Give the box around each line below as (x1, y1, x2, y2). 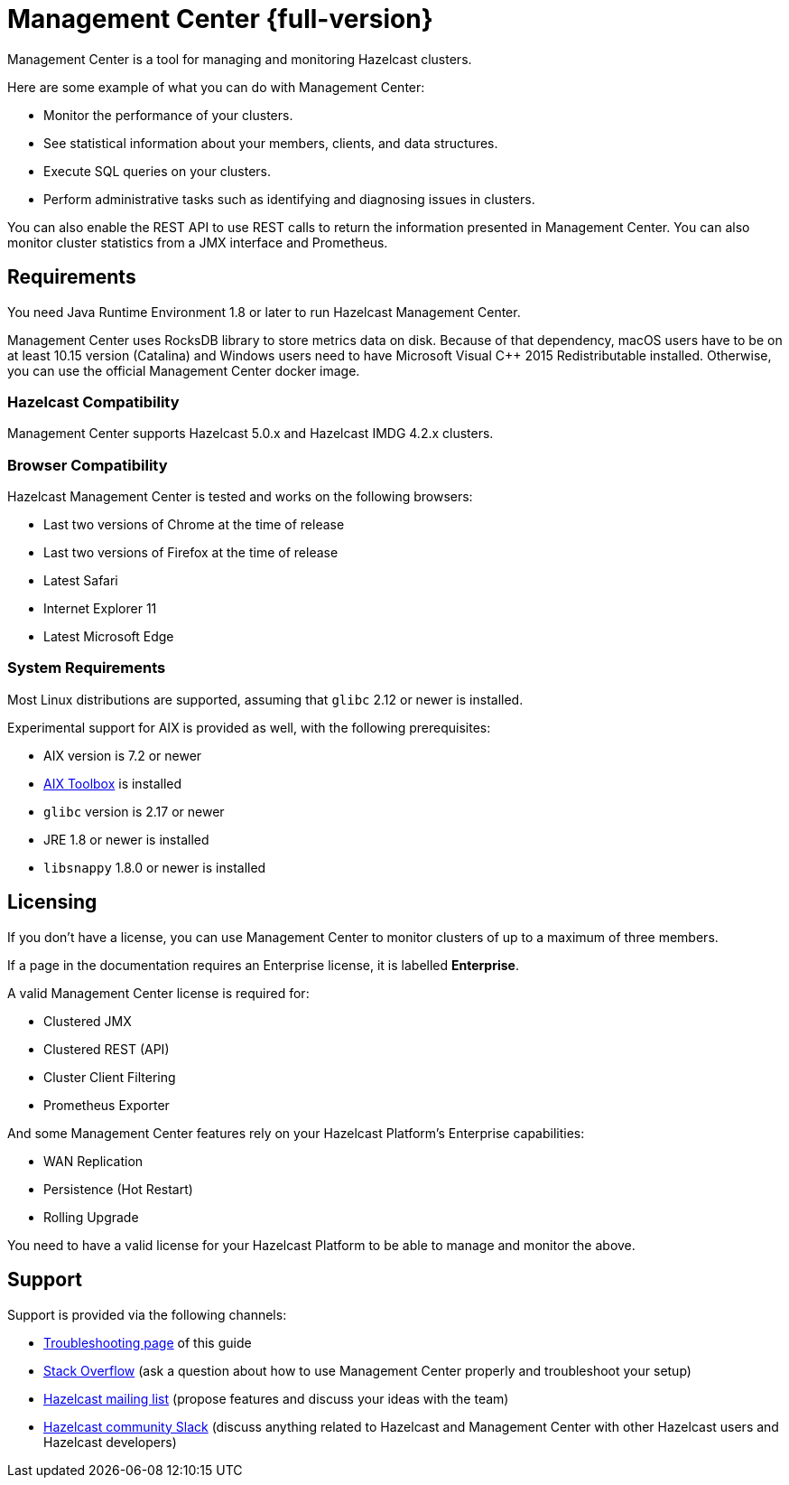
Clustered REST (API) (43, 1041, 170, 1057)
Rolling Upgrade (43, 1209, 139, 1225)
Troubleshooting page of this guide (43, 1334, 252, 1350)
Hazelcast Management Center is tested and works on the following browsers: (7, 489, 473, 505)
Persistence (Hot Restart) (43, 1181, 193, 1197)
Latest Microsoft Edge (43, 629, 174, 645)
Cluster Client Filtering (43, 1069, 176, 1085)
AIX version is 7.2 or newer (43, 747, 202, 763)
